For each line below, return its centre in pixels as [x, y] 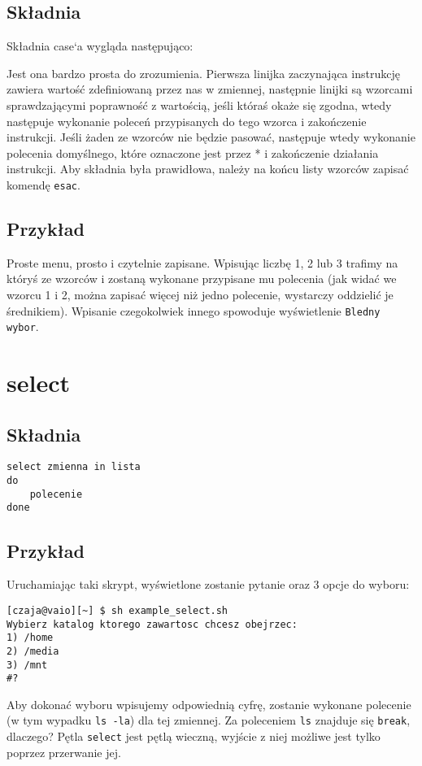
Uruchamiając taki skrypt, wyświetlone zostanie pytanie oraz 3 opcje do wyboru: [208, 584]
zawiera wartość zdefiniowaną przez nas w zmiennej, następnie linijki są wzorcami [210, 89]
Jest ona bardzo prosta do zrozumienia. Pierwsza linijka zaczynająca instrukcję [203, 73]
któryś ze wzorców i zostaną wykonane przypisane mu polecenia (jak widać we [202, 279]
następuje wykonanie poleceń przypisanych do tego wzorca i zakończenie [187, 121]
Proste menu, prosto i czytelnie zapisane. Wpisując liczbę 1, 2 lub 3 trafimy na [202, 262]
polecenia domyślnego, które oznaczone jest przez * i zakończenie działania [193, 152]
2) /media [33, 651]
